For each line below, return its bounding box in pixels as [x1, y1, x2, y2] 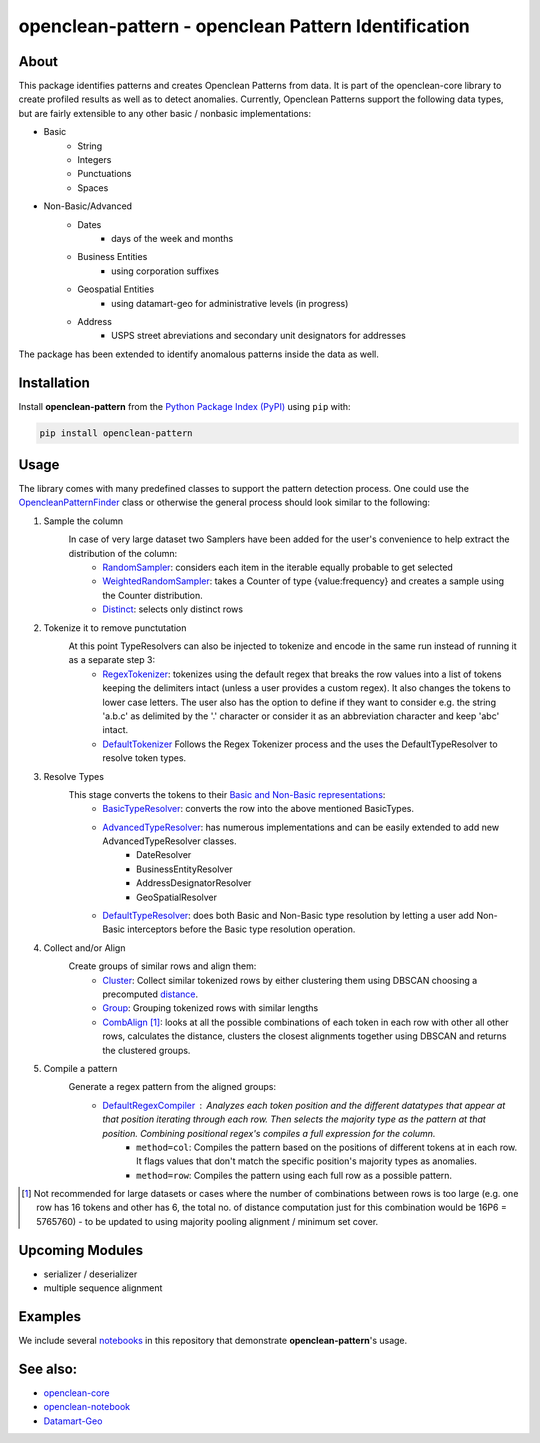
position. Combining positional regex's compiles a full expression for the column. [102, 1127, 436, 1139]
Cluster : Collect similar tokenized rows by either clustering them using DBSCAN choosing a [102, 974, 478, 986]
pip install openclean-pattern [39, 427, 194, 439]
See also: [18, 1360, 78, 1377]
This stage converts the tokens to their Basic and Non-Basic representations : [68, 788, 386, 800]
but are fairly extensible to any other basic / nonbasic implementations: [18, 107, 312, 119]
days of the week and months [111, 232, 234, 244]
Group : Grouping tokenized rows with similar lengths [102, 1002, 319, 1014]
